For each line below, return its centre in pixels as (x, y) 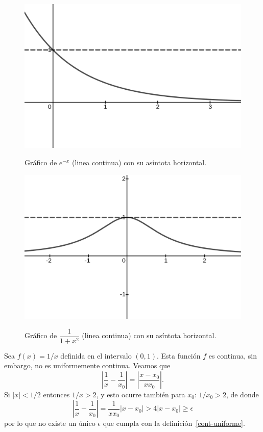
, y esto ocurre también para (141, 394)
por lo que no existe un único (50, 423)
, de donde (242, 394)
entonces (56, 394)
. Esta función (179, 355)
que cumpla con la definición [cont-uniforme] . (174, 423)
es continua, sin (233, 355)
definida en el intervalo (96, 355)
